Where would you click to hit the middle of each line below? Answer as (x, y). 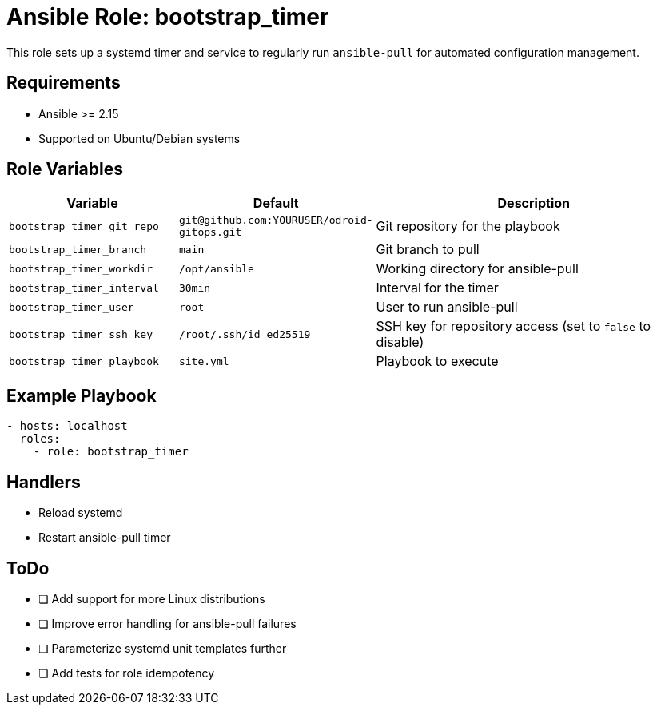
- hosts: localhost (67, 426)
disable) (400, 342)
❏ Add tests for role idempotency (127, 673)
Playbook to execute (437, 361)
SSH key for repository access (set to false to (514, 326)
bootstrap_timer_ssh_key (81, 334)
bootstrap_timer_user (72, 307)
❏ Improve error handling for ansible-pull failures (167, 623)
